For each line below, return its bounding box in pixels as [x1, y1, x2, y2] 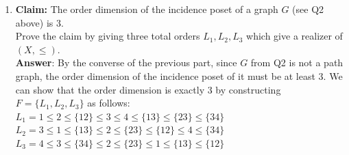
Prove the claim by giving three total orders [15, 29, 200, 43]
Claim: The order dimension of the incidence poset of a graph [15, 2, 278, 16]
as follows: [87, 96, 130, 110]
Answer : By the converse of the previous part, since [15, 55, 237, 70]
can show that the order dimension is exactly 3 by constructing [15, 82, 281, 96]
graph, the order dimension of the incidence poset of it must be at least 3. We [15, 68, 343, 83]
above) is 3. [15, 15, 64, 29]
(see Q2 [292, 2, 324, 16]
